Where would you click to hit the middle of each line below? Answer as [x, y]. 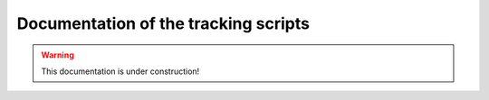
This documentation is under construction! [120, 71]
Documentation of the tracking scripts [163, 23]
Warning [58, 55]
